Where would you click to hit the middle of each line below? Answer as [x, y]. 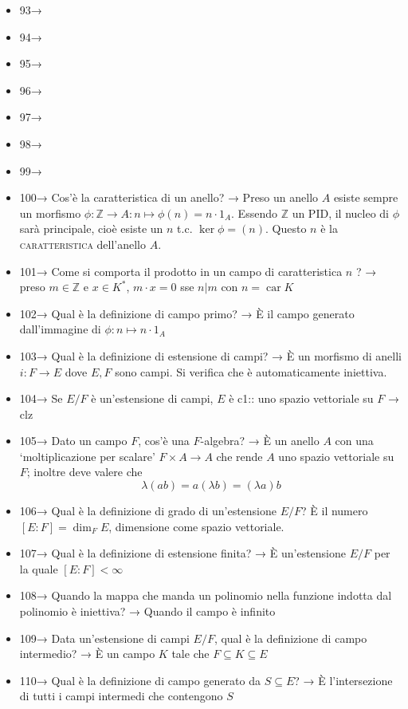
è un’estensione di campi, [152, 398]
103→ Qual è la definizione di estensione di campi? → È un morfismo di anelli [210, 355]
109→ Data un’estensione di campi [104, 638]
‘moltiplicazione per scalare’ [87, 456]
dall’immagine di [60, 329]
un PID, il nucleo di [340, 213]
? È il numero [335, 511]
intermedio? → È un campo [87, 654]
